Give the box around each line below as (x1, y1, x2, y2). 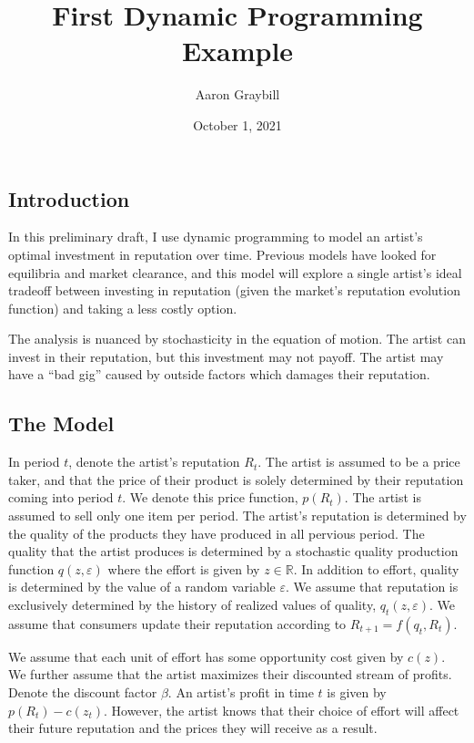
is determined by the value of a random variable (8, 577, 276, 596)
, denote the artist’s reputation (68, 452, 240, 471)
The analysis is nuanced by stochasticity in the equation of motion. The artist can (8, 329, 466, 348)
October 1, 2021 (193, 115, 282, 134)
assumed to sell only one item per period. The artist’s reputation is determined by (8, 506, 467, 525)
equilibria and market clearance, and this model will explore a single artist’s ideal (8, 263, 462, 282)
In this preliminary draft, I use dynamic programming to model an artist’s (8, 227, 423, 246)
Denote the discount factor (8, 683, 157, 701)
